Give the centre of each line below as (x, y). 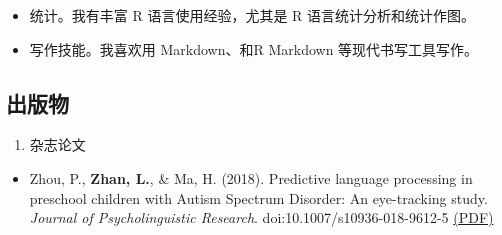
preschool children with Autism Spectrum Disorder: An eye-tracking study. (258, 197)
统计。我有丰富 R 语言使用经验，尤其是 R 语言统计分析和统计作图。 (252, 15)
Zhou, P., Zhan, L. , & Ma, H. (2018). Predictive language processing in (251, 177)
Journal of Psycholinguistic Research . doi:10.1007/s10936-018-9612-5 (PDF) (261, 217)
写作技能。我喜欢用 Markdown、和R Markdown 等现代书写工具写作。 (254, 48)
